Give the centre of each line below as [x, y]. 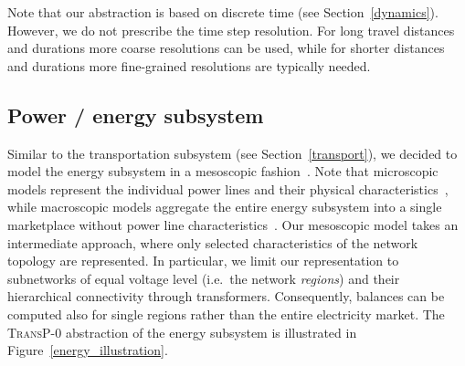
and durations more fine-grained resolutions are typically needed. [189, 65]
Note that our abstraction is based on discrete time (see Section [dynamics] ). [223, 12]
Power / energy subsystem [136, 115]
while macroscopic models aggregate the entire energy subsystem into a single [225, 207]
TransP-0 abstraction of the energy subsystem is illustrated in [182, 332]
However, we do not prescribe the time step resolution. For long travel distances [231, 30]
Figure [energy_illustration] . [88, 350]
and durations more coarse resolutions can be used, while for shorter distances [226, 48]
